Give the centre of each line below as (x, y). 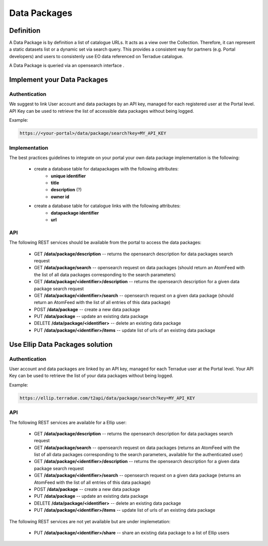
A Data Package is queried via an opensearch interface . (67, 66)
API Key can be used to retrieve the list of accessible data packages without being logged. (102, 111)
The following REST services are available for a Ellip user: (68, 422)
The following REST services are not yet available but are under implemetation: (90, 521)
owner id (60, 197)
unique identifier (68, 176)
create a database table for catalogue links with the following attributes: (107, 206)
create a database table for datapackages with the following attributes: (106, 169)
